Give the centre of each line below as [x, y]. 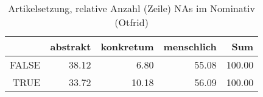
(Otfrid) [131, 22]
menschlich [190, 46]
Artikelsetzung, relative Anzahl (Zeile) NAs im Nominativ [131, 8]
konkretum [127, 46]
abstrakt [71, 46]
